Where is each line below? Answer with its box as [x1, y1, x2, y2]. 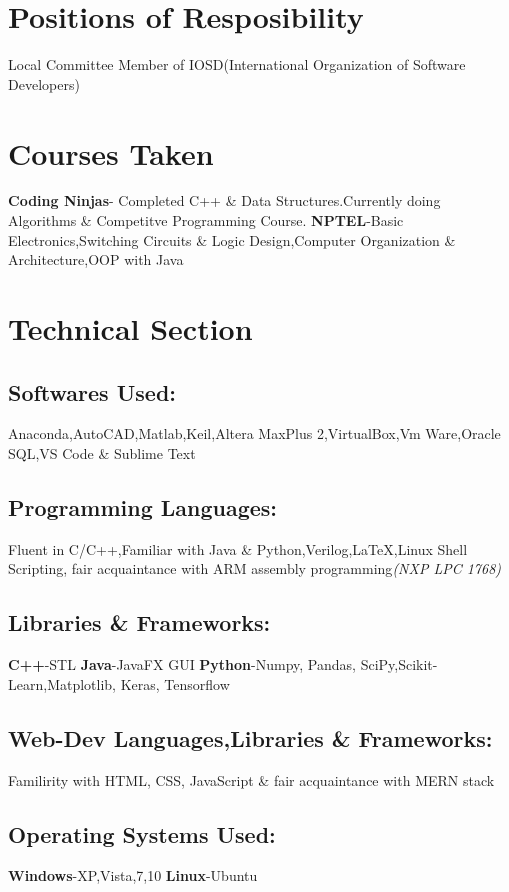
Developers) [8, 73, 80, 94]
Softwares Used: [8, 376, 176, 407]
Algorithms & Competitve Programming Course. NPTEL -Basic [8, 210, 404, 231]
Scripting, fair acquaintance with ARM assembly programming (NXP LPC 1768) [8, 558, 502, 579]
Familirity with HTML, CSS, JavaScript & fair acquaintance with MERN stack [8, 769, 495, 790]
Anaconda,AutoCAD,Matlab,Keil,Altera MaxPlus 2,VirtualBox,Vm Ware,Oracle [8, 423, 501, 444]
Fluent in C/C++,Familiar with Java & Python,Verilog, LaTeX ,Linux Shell [8, 538, 468, 559]
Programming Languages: [8, 491, 278, 522]
